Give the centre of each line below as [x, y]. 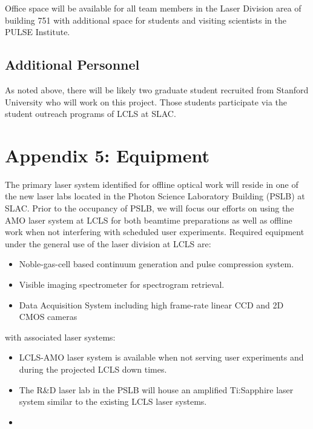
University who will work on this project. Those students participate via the [146, 101]
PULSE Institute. [38, 32]
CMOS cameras [48, 317]
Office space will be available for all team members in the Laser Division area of [153, 8]
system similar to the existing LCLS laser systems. [113, 401]
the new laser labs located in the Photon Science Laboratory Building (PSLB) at [155, 196]
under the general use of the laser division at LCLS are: [108, 243]
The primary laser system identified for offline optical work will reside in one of [152, 184]
